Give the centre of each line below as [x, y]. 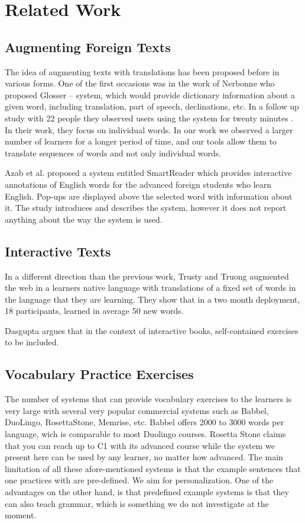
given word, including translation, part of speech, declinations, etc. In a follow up [152, 106]
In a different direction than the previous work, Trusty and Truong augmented [147, 276]
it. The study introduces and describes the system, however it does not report [146, 208]
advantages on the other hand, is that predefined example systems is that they [147, 492]
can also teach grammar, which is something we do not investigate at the [137, 503]
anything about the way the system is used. [84, 219]
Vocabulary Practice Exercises [99, 374]
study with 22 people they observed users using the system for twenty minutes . [149, 118]
